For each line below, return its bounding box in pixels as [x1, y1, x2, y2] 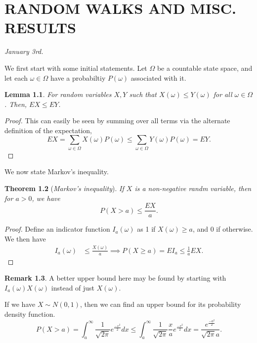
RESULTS [4, 17, 76, 38]
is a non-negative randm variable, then [134, 183, 252, 193]
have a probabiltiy [50, 72, 106, 83]
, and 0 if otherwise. [192, 224, 253, 234]
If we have [4, 299, 36, 309]
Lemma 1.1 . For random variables [4, 89, 112, 99]
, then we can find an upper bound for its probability [80, 299, 241, 309]
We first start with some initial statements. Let [4, 62, 147, 73]
